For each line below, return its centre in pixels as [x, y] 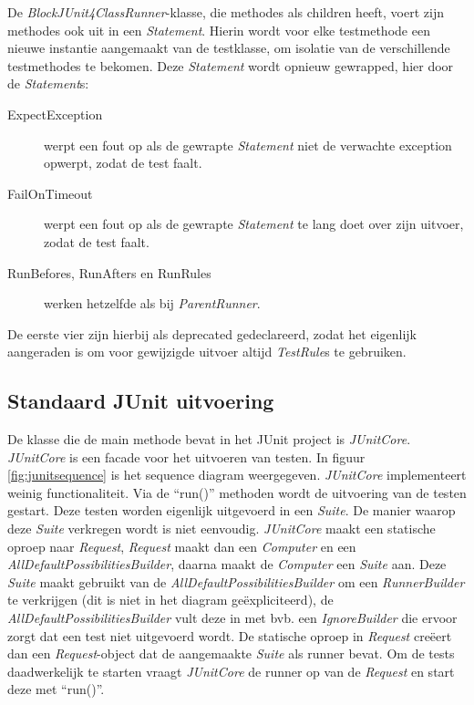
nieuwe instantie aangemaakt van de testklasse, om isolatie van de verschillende [229, 48]
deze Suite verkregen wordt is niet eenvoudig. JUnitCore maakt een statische [222, 529]
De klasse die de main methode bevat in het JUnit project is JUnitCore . [209, 439]
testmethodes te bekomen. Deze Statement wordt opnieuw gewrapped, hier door [231, 65]
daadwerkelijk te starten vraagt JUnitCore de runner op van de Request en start [231, 671]
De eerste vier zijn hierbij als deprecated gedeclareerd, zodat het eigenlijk [212, 333]
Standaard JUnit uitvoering [141, 401]
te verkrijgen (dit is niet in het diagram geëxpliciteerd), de [170, 600]
